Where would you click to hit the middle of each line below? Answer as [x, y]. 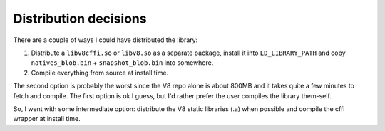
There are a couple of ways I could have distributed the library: [106, 40]
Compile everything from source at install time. [100, 73]
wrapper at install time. [47, 119]
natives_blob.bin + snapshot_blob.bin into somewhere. [122, 63]
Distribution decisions [80, 19]
